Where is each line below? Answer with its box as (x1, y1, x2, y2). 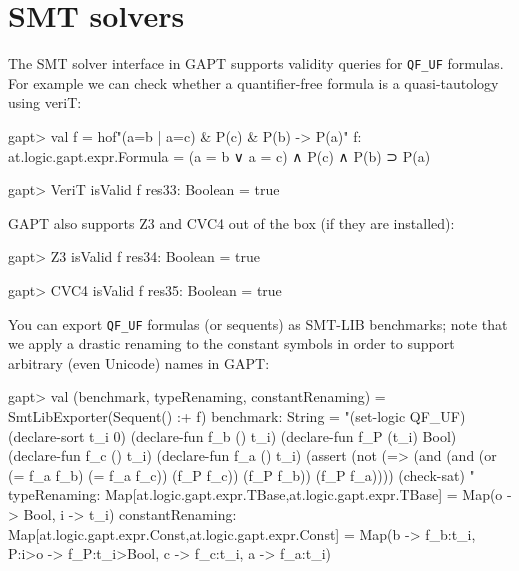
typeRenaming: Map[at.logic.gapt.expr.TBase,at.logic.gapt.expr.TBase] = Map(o (8, 484, 503, 505)
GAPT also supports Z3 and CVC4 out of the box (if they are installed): (8, 212, 455, 233)
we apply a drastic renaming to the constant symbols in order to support (8, 333, 455, 354)
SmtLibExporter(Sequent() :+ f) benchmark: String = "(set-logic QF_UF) (8, 405, 466, 426)
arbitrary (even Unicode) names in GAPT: (8, 352, 270, 373)
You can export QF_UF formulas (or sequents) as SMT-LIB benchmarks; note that (8, 313, 508, 334)
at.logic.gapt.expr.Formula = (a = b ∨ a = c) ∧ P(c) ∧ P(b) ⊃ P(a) (8, 145, 431, 166)
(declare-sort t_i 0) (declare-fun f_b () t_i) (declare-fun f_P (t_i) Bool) (8, 425, 457, 446)
